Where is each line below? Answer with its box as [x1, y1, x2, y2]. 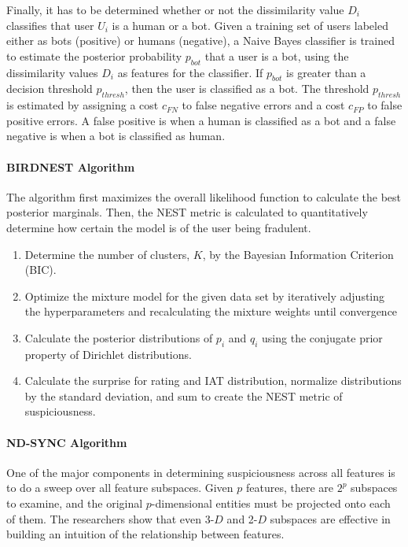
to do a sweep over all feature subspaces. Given [6, 479, 233, 496]
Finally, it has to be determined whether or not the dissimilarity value [6, 2, 344, 17]
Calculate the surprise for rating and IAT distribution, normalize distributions [24, 372, 402, 389]
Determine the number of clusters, [24, 246, 190, 262]
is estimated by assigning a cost [6, 97, 159, 113]
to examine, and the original [6, 495, 143, 512]
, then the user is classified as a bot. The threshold [124, 80, 369, 97]
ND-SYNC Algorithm [6, 434, 127, 450]
